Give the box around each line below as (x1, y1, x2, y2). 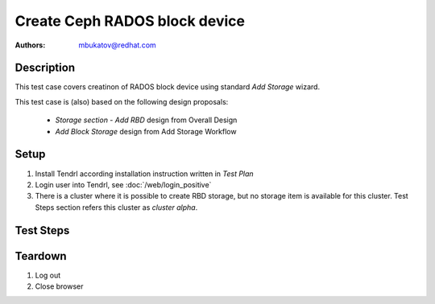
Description (14, 61, 76, 75)
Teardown (14, 249, 68, 263)
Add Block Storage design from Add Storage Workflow (55, 126, 237, 136)
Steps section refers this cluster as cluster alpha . (35, 202, 198, 212)
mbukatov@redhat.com (78, 40, 156, 50)
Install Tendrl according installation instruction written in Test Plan (35, 169, 254, 179)
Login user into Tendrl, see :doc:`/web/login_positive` (35, 179, 212, 189)
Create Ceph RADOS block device (14, 12, 246, 30)
